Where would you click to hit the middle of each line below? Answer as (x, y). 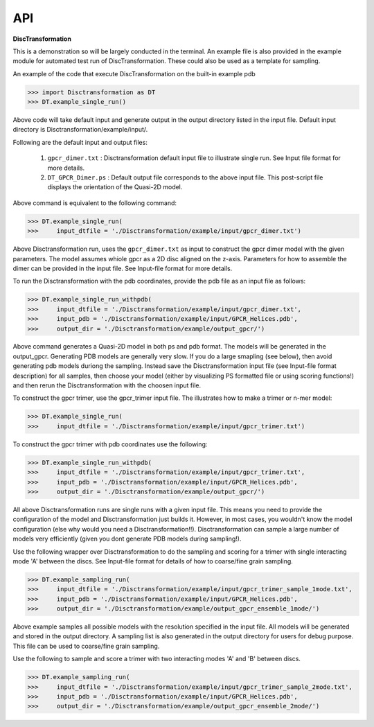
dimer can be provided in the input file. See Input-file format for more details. (123, 268)
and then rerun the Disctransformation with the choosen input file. (107, 385)
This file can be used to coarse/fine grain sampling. (86, 646)
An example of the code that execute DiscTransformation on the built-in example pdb (134, 73)
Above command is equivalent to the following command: (95, 203)
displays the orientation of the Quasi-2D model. (115, 187)
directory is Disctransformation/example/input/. (80, 130)
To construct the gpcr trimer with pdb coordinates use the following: (110, 444)
